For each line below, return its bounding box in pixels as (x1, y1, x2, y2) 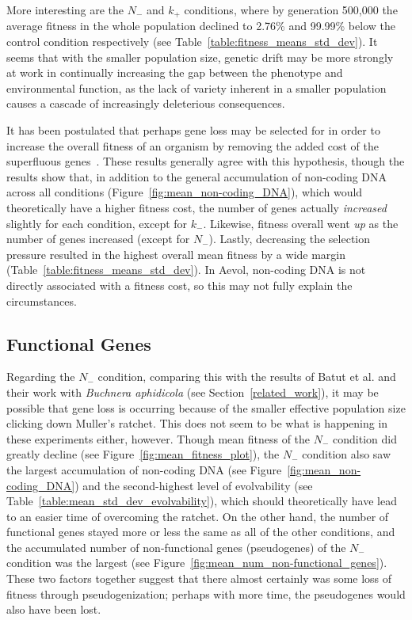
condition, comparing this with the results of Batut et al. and (97, 368, 396, 385)
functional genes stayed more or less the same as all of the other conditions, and (6, 523, 395, 540)
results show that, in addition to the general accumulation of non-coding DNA (6, 168, 387, 184)
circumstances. (6, 292, 77, 309)
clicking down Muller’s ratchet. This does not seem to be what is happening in (6, 415, 388, 432)
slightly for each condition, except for (6, 215, 188, 231)
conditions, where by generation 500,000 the (184, 2, 398, 17)
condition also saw (302, 446, 391, 462)
